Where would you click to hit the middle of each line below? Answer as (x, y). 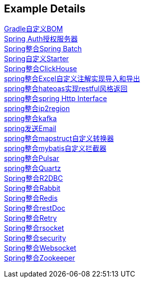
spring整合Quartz (33, 168)
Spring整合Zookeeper (40, 258)
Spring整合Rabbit (32, 188)
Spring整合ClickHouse (41, 69)
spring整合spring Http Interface (56, 99)
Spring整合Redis (31, 198)
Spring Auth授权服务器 (41, 39)
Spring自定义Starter (37, 59)
